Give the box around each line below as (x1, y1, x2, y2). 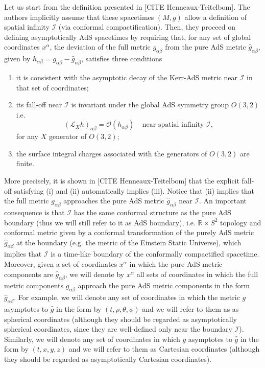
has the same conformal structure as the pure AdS (74, 206, 231, 217)
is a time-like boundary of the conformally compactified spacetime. (51, 248, 259, 259)
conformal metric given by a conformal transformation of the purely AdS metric (4, 227, 254, 238)
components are (4, 268, 53, 279)
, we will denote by (65, 268, 125, 279)
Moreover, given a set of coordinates (4, 259, 117, 269)
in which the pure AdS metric (129, 259, 223, 269)
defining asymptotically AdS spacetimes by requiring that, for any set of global (4, 31, 251, 42)
